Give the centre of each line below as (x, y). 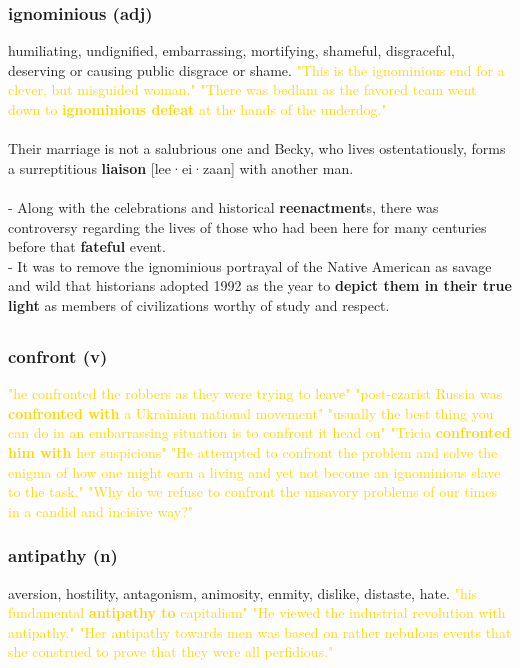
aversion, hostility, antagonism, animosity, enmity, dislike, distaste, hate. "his (243, 592)
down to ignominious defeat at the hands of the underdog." (197, 109)
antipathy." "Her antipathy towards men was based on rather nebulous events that (260, 631)
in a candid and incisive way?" (100, 510)
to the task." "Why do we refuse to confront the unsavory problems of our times (252, 491)
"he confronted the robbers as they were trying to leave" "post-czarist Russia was (255, 393)
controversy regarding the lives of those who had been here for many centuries (247, 226)
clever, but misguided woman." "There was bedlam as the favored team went (242, 89)
